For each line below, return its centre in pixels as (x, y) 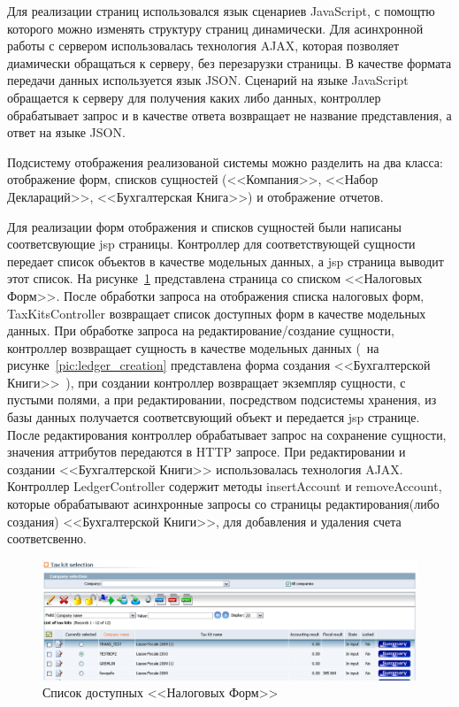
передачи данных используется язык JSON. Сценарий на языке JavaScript (208, 80)
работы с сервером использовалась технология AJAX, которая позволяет (203, 46)
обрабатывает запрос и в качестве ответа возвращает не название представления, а (229, 115)
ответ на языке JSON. (66, 132)
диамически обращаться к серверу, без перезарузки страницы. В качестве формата (229, 62)
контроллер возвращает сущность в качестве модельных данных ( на (193, 347)
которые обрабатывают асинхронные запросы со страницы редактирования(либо (223, 504)
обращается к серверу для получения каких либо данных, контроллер (194, 97)
